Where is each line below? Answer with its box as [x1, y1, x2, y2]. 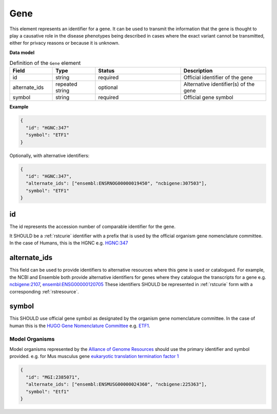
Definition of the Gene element [9, 60, 81, 67]
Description [183, 67, 213, 74]
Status [98, 67, 115, 74]
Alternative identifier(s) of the [183, 81, 255, 88]
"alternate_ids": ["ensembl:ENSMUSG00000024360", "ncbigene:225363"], [26, 382, 207, 387]
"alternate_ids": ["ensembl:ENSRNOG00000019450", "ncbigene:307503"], [26, 180, 207, 186]
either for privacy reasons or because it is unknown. [9, 40, 120, 46]
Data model [9, 49, 35, 55]
